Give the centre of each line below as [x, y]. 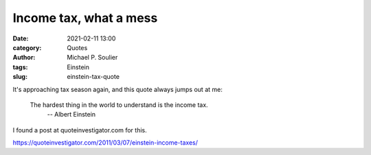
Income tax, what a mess [85, 18]
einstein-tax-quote [93, 77]
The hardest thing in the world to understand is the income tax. [119, 105]
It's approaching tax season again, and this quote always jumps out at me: [117, 89]
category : [27, 47]
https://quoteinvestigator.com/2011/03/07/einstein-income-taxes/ [105, 143]
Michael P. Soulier [92, 58]
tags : [20, 67]
